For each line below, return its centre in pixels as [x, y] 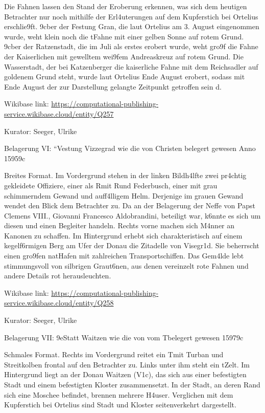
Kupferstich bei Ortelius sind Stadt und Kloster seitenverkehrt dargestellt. [120, 405]
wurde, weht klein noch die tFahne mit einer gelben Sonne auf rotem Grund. [124, 36]
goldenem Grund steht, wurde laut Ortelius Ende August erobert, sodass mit [125, 77]
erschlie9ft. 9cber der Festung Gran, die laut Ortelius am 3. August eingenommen [132, 26]
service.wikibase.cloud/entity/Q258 [59, 303]
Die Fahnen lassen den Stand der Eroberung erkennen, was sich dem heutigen [126, 6]
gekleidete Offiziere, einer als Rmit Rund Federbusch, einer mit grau [111, 185]
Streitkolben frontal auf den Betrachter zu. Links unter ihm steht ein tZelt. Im [127, 364]
